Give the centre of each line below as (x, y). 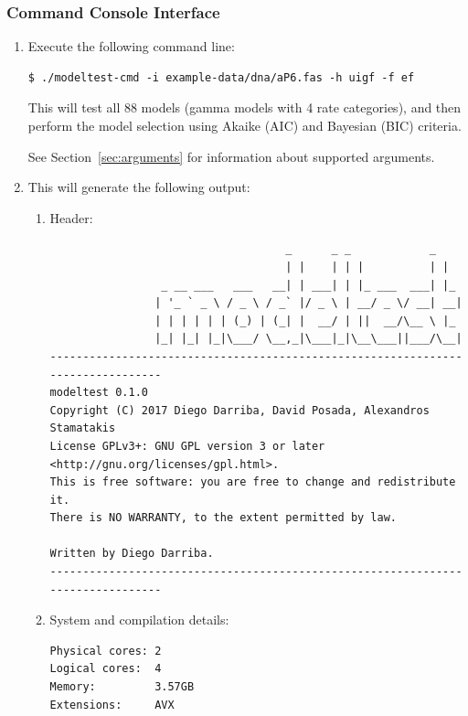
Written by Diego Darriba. (132, 554)
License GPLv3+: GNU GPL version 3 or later (187, 446)
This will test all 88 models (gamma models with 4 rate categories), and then (245, 107)
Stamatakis (83, 428)
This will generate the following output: (139, 187)
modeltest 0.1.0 (99, 393)
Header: (71, 217)
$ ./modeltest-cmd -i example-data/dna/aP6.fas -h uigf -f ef (221, 77)
